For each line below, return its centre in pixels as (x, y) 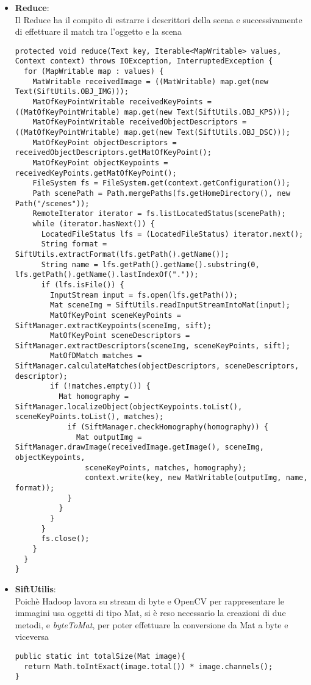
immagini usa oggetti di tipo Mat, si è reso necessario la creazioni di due (150, 613)
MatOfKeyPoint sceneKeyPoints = (116, 315)
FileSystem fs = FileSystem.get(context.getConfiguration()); (161, 183)
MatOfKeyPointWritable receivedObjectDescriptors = (140, 122)
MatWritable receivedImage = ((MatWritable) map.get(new (151, 81)
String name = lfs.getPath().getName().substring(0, (150, 264)
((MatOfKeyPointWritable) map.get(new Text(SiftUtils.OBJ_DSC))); (152, 133)
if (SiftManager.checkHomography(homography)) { (168, 427)
